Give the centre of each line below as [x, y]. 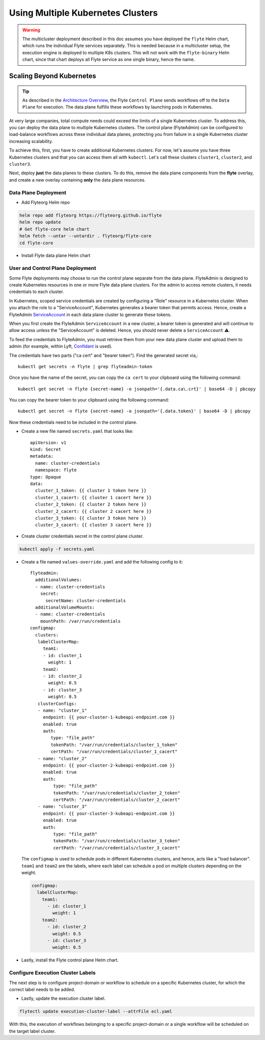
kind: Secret [46, 450]
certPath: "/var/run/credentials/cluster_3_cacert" [117, 848]
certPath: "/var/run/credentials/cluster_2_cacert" [117, 800]
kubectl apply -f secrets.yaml [57, 549]
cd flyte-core [36, 243]
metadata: [42, 456]
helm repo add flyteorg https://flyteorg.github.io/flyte [91, 215]
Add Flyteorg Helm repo [46, 202]
